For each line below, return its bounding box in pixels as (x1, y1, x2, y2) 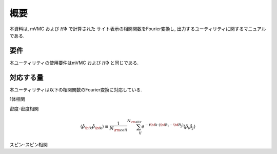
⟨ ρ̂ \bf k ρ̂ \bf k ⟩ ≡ (80, 123, 109, 130)
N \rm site (127, 118, 142, 124)
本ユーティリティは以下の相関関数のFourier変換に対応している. (9, 86, 142, 92)
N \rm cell (109, 126, 128, 133)
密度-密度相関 (9, 105, 39, 111)
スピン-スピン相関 (9, 141, 48, 147)
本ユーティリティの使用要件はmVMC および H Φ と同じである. (9, 60, 138, 66)
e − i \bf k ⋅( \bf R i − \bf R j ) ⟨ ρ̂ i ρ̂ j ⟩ (141, 123, 196, 130)
